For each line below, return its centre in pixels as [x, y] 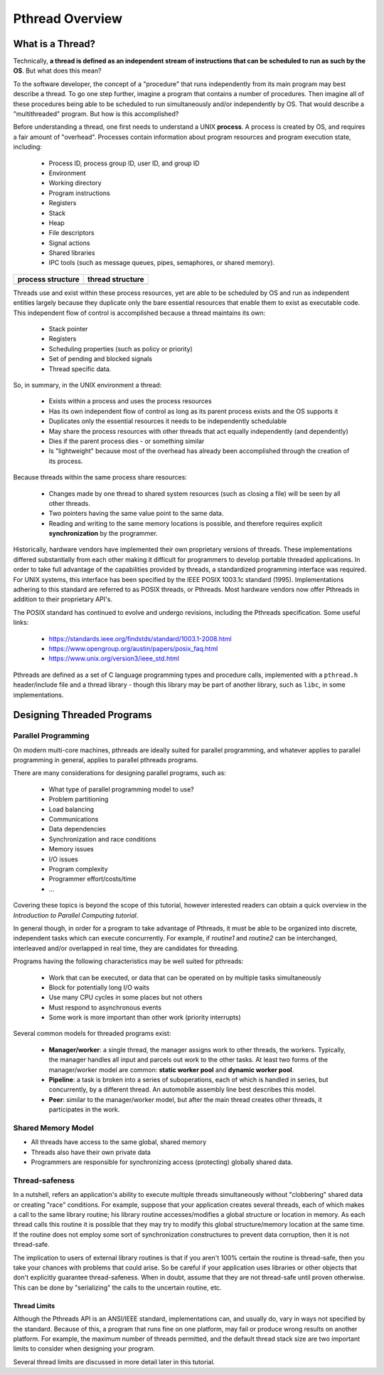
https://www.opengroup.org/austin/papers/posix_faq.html [133, 648]
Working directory [75, 183]
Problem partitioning [79, 799]
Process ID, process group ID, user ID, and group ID [124, 163]
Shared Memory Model [53, 1128]
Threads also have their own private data [91, 1152]
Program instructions [79, 193]
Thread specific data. [80, 369]
